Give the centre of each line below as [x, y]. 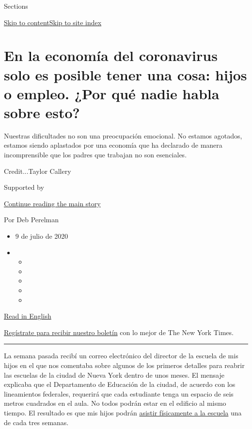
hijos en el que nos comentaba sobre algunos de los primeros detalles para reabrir [124, 365]
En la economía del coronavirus [111, 55]
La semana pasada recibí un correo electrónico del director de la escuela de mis [121, 356]
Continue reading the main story [52, 203]
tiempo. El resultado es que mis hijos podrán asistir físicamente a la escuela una [123, 412]
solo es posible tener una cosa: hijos [126, 74]
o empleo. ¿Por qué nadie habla [112, 93]
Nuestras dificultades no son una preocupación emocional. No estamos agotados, [123, 135]
